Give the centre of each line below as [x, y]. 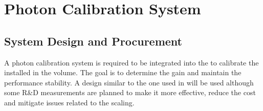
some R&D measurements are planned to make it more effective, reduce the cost [130, 92]
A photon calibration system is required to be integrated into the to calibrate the [131, 62]
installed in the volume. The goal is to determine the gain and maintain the [123, 72]
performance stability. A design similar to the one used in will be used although [129, 82]
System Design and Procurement [93, 41]
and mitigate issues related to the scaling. [69, 102]
